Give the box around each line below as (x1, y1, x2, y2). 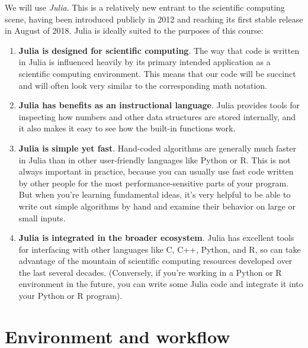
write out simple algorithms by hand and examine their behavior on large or (18, 199, 296, 212)
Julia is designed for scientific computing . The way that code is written (18, 44, 300, 56)
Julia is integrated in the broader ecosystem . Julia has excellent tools (18, 231, 294, 244)
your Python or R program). (18, 289, 123, 302)
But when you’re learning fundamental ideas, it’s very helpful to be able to (18, 188, 291, 201)
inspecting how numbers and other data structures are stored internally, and (18, 110, 296, 123)
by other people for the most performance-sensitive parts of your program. (18, 176, 289, 189)
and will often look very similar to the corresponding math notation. (18, 79, 267, 91)
